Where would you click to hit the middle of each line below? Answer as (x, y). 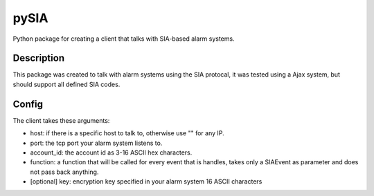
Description (39, 58)
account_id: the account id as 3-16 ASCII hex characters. (111, 153)
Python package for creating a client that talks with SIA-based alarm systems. (124, 39)
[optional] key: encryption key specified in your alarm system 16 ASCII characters (146, 182)
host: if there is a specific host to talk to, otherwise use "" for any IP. (127, 133)
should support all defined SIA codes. (66, 84)
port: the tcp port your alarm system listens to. (96, 143)
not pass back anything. (64, 172)
